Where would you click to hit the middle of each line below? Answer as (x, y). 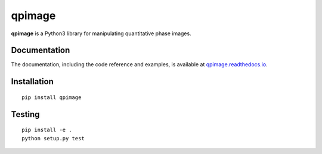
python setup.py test (53, 138)
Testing (25, 114)
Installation (32, 81)
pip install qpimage (52, 97)
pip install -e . (47, 130)
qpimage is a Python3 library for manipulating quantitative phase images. (101, 33)
